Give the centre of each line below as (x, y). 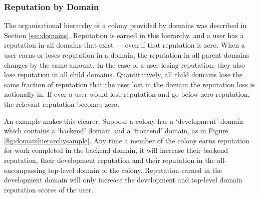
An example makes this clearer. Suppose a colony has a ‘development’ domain (124, 121)
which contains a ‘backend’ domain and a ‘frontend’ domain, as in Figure (116, 131)
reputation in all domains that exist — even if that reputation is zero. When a (124, 45)
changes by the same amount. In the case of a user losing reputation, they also (124, 64)
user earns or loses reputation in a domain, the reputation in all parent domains (127, 55)
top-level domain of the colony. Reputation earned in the (135, 170)
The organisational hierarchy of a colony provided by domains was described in (125, 25)
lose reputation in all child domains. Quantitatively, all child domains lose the (123, 74)
